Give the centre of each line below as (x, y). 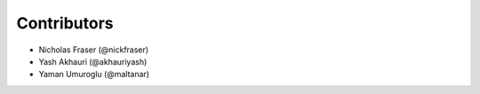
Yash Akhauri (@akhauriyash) (93, 61)
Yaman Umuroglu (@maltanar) (94, 74)
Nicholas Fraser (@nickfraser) (94, 50)
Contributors (65, 23)
